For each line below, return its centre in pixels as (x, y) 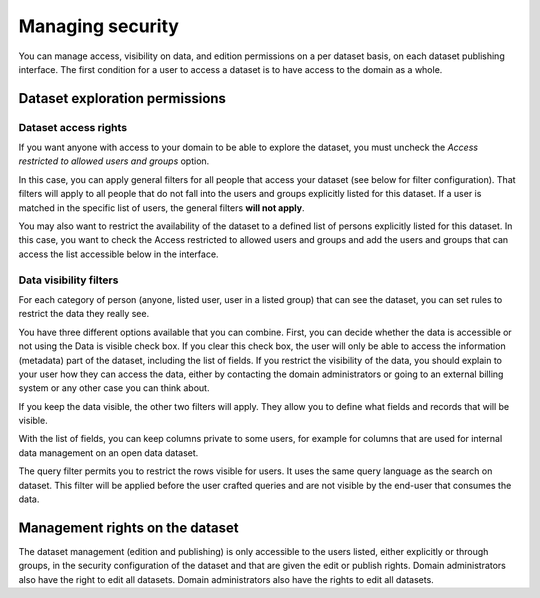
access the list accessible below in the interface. (118, 254)
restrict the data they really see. (84, 314)
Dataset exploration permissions (122, 98)
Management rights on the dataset (128, 527)
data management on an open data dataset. (108, 452)
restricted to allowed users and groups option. (114, 161)
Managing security (99, 26)
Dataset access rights (73, 127)
